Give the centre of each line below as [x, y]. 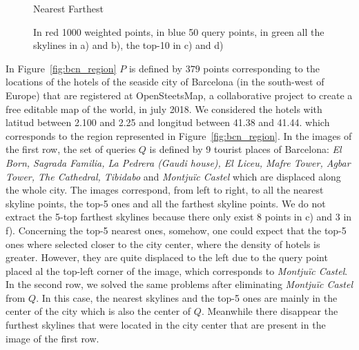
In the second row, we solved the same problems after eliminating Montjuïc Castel [179, 284]
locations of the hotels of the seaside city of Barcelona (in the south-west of [165, 82]
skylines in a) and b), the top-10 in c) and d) [128, 45]
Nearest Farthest [68, 8]
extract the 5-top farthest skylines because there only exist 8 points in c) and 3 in [179, 217]
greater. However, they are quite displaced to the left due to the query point [167, 257]
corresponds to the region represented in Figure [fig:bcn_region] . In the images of [179, 135]
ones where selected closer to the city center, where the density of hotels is [163, 244]
